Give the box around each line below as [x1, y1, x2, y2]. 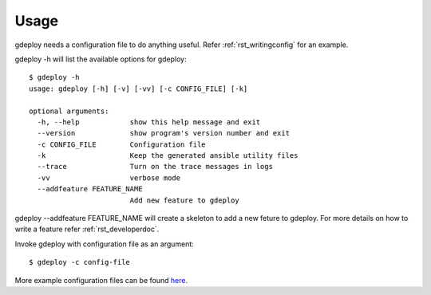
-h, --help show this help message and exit [37, 117, 261, 127]
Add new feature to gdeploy [129, 195, 239, 205]
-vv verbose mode [37, 173, 181, 183]
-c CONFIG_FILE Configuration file [37, 140, 207, 149]
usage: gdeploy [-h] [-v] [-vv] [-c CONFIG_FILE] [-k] [29, 84, 248, 93]
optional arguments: [29, 106, 109, 116]
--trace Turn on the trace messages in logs [37, 162, 273, 171]
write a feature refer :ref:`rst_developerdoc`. [14, 224, 160, 234]
